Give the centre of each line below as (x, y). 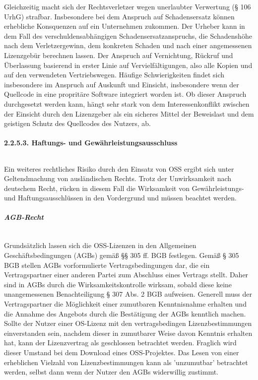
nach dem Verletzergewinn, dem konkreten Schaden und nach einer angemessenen (128, 45)
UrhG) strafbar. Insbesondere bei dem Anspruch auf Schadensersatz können (119, 16)
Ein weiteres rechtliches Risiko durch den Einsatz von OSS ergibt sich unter (119, 168)
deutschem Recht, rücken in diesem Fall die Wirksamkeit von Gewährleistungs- (124, 188)
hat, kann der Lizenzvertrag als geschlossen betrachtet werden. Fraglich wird (120, 343)
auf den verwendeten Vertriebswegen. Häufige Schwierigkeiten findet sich (114, 75)
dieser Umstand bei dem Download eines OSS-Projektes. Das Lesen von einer (122, 352)
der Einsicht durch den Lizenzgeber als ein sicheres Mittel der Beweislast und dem (129, 113)
